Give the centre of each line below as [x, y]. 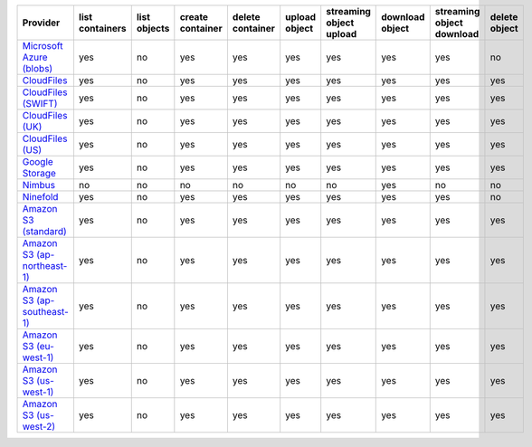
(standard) [44, 231]
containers [102, 29]
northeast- [45, 266]
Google [38, 162]
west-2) [39, 427]
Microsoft [43, 46]
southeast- [46, 312]
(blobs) [38, 68]
